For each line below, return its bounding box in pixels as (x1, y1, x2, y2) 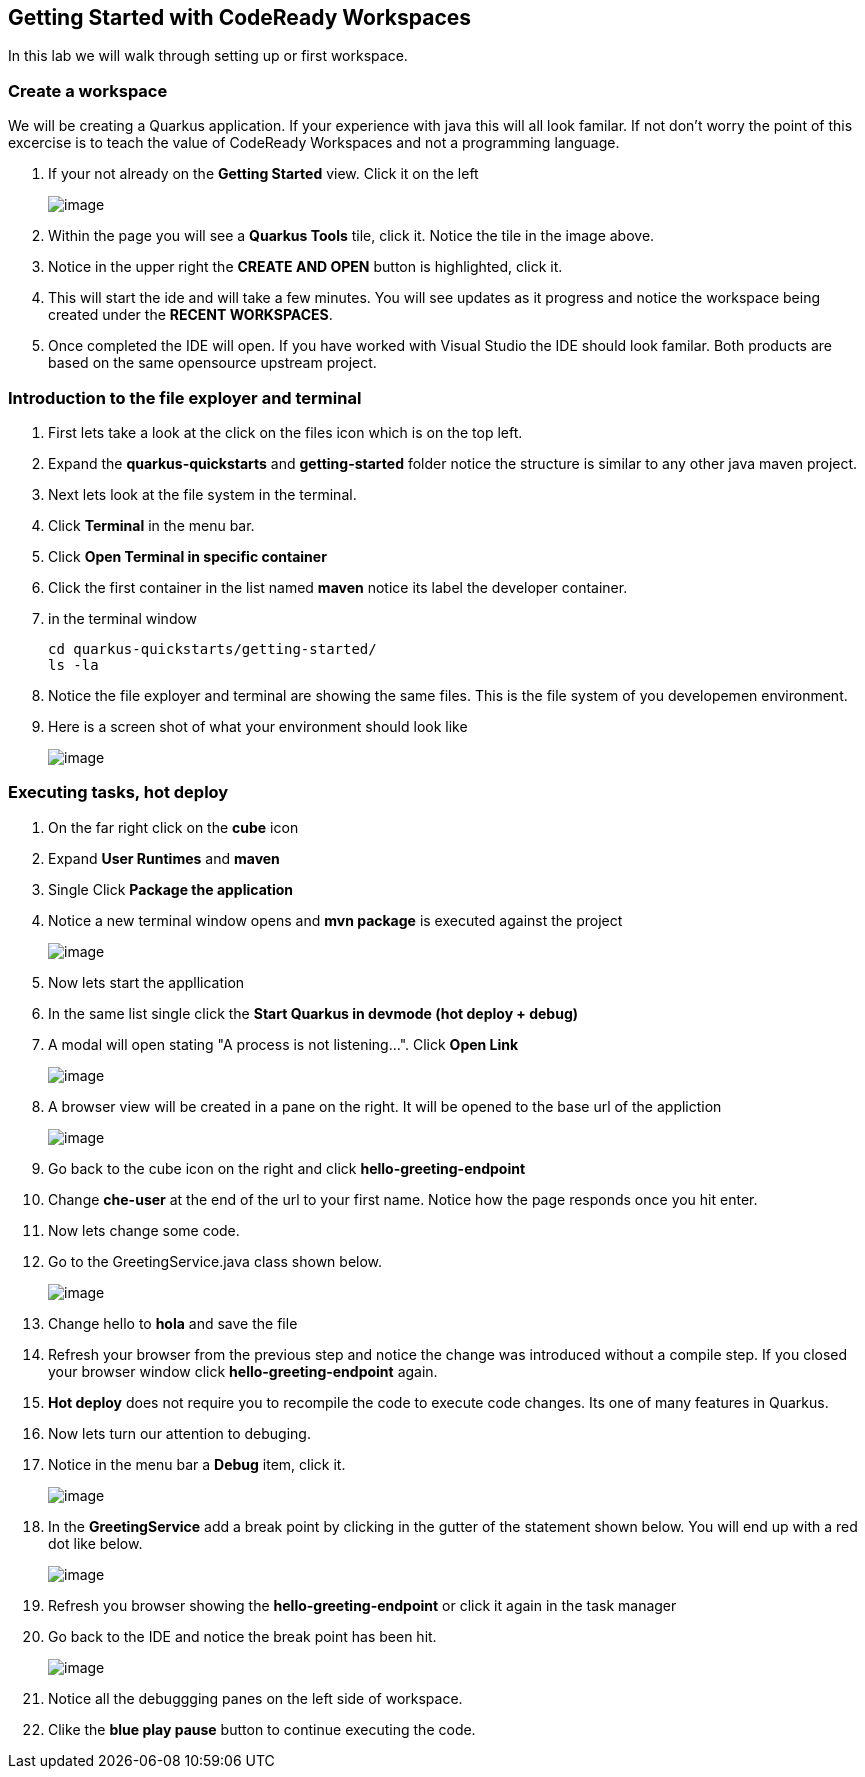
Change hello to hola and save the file (48, 1314, 298, 1332)
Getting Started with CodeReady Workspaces (8, 5, 472, 30)
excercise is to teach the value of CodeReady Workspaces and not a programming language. (8, 134, 620, 152)
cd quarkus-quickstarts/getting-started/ (48, 640, 377, 657)
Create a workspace (8, 80, 168, 101)
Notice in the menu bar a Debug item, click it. (48, 1455, 346, 1473)
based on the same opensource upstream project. (48, 354, 377, 372)
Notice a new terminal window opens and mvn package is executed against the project (48, 911, 623, 929)
